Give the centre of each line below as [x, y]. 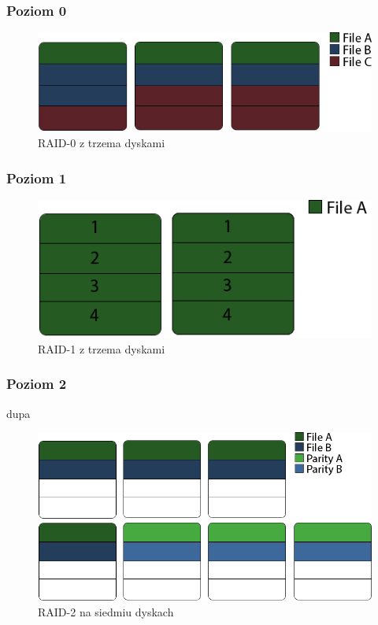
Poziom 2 [37, 384]
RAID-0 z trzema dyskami [102, 143]
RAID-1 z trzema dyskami [102, 348]
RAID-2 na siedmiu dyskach [106, 611]
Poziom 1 [37, 178]
